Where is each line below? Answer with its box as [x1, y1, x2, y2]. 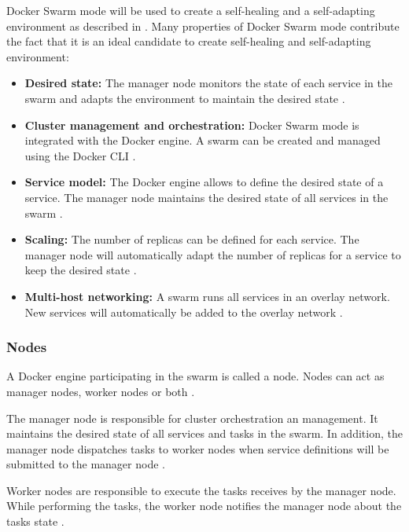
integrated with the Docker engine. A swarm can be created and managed [24, 132, 381, 149]
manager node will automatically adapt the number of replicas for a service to [24, 246, 401, 262]
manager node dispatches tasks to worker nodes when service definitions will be [6, 440, 389, 457]
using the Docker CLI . [24, 147, 136, 163]
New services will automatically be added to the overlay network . [24, 303, 343, 320]
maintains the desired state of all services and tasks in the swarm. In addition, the [6, 425, 403, 442]
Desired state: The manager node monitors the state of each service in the [24, 75, 392, 91]
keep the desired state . [24, 262, 137, 278]
